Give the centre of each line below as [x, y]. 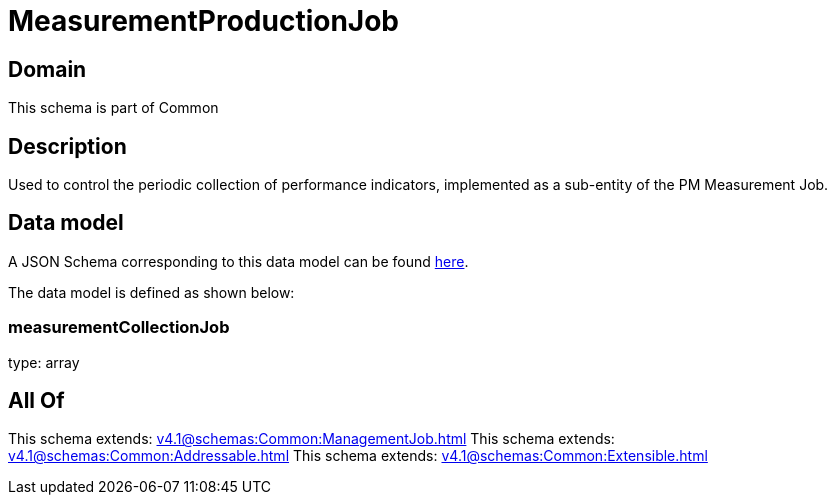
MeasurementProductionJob [204, 21]
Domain [47, 69]
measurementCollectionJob [119, 327]
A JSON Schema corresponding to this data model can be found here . [238, 261]
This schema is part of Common [113, 108]
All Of [36, 401]
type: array [44, 362]
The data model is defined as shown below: [151, 292]
